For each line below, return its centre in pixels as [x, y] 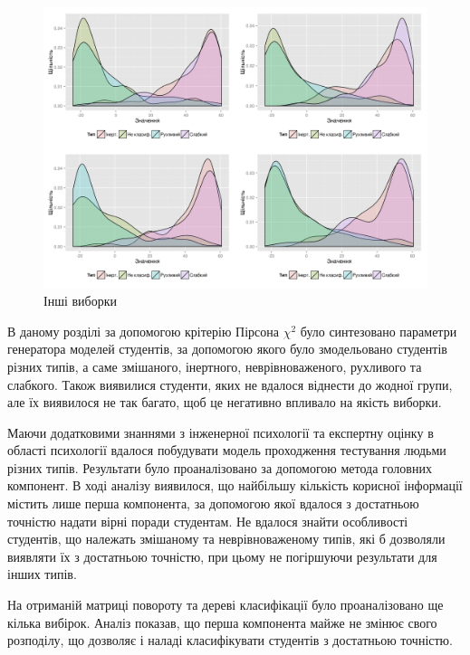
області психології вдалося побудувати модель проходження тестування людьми [227, 450]
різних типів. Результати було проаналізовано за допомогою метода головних [220, 467]
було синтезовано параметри [379, 331]
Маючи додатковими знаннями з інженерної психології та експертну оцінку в [221, 432]
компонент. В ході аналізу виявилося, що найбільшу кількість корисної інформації [235, 485]
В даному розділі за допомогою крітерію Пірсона [143, 331]
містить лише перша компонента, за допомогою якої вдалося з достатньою [213, 503]
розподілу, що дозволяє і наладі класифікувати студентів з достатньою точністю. [230, 640]
